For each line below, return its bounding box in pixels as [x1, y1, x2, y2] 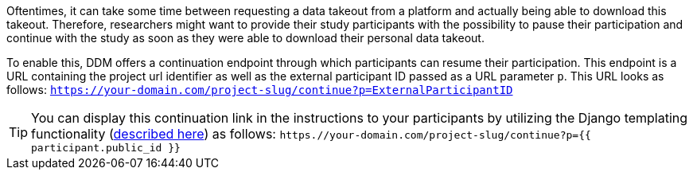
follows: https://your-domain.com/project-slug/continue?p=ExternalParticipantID [6, 83, 513, 96]
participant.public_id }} [31, 142, 181, 154]
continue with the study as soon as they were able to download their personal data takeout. [6, 31, 485, 45]
